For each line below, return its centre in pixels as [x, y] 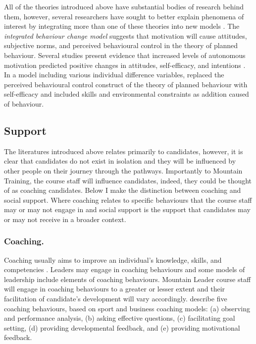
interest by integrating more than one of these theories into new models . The [122, 26]
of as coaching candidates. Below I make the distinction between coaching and [123, 190]
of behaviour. [24, 103]
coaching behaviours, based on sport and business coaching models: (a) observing [127, 308]
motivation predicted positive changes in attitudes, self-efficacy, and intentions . [125, 65]
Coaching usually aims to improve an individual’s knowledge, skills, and [113, 259]
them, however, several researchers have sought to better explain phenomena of [124, 16]
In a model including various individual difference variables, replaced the [114, 75]
